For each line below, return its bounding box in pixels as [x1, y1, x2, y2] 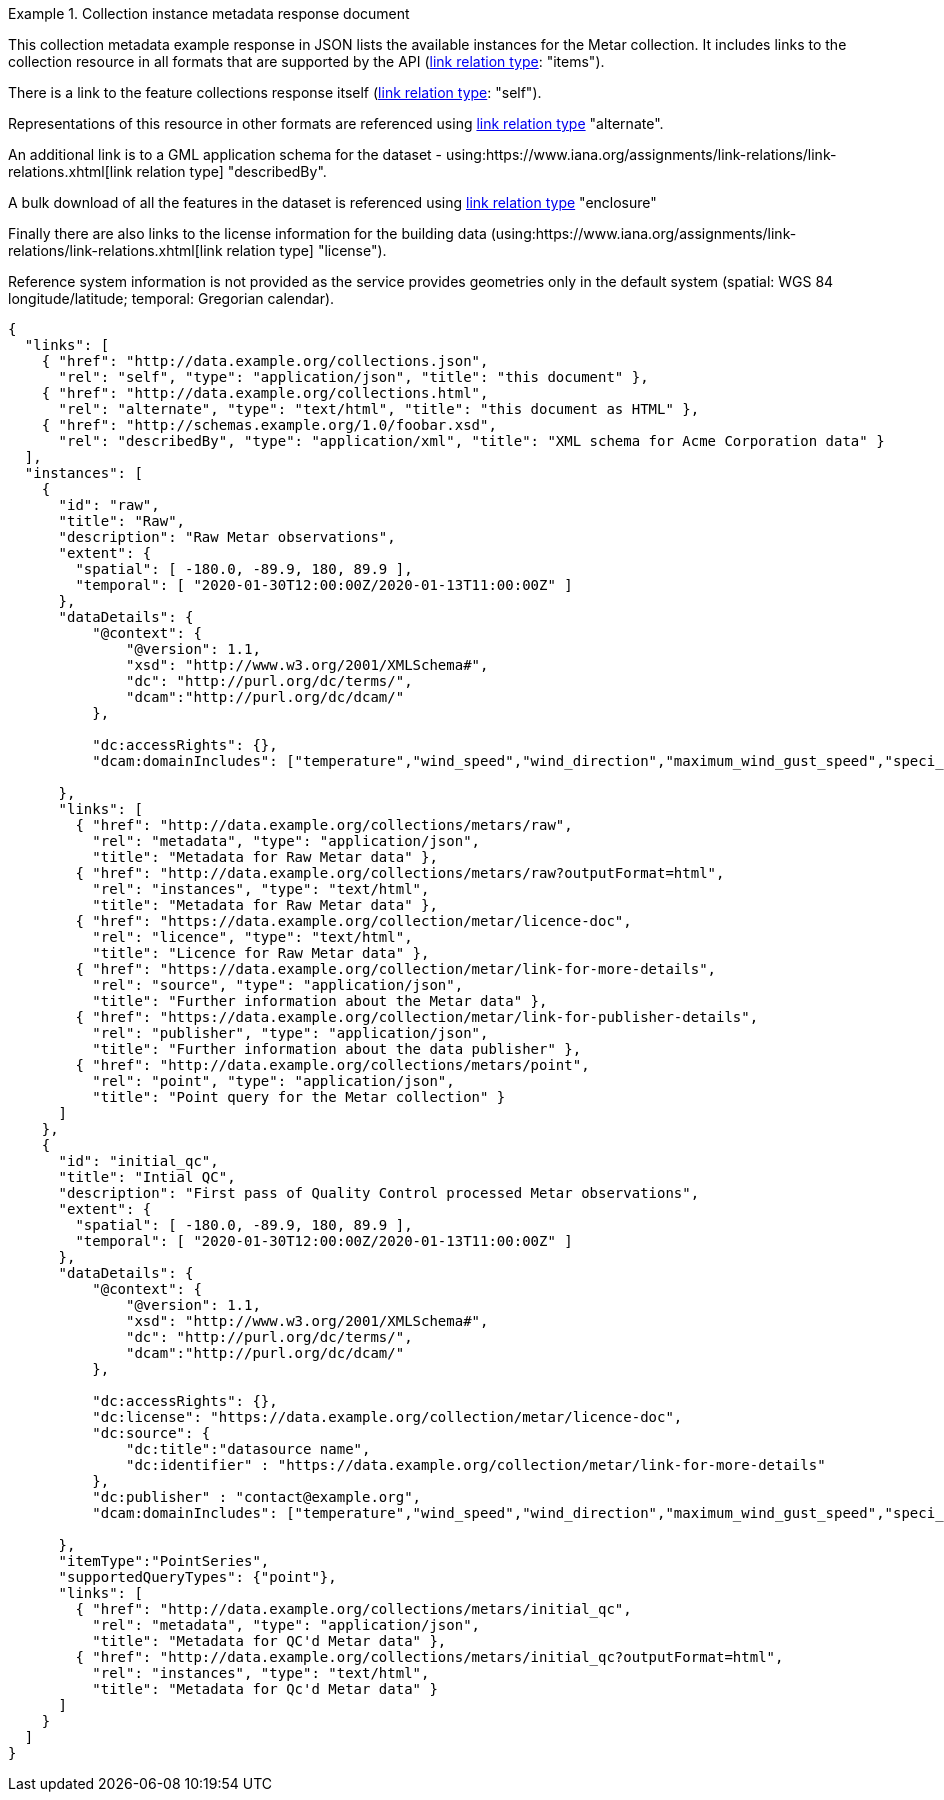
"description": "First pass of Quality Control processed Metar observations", [58, 1185, 700, 1201]
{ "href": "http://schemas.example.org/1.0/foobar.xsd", [41, 417, 497, 433]
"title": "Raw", [58, 513, 186, 529]
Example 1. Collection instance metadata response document [8, 5, 410, 22]
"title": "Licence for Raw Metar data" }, [92, 945, 430, 961]
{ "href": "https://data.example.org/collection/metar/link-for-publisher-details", [75, 1009, 759, 1025]
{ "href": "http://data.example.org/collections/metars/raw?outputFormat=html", [75, 865, 725, 881]
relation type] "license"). [226, 242, 387, 259]
